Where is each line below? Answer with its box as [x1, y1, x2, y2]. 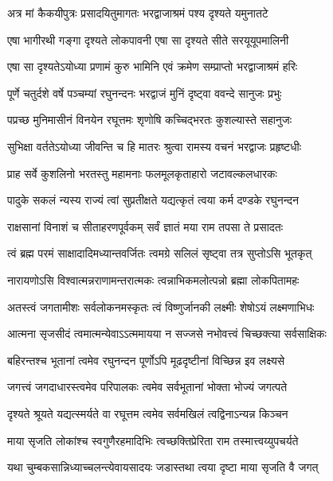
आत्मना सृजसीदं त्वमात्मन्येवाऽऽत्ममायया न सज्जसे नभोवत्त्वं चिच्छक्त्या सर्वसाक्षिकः [7, 325, 327, 342]
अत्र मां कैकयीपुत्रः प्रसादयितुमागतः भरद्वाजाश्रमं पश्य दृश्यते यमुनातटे [7, 5, 268, 21]
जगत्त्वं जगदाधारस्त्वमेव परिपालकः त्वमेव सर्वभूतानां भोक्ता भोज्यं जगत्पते [7, 378, 288, 395]
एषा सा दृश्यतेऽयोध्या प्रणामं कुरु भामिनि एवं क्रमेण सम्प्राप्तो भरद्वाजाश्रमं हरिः [7, 58, 298, 75]
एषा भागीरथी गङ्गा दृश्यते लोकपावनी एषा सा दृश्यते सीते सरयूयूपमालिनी [7, 31, 289, 48]
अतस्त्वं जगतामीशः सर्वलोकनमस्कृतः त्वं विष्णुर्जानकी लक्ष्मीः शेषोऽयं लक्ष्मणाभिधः [7, 298, 315, 315]
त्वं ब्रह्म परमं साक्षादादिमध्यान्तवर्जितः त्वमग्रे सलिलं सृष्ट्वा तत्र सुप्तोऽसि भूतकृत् [7, 245, 312, 262]
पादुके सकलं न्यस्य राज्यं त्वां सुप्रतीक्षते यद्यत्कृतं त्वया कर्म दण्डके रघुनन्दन [7, 192, 300, 208]
